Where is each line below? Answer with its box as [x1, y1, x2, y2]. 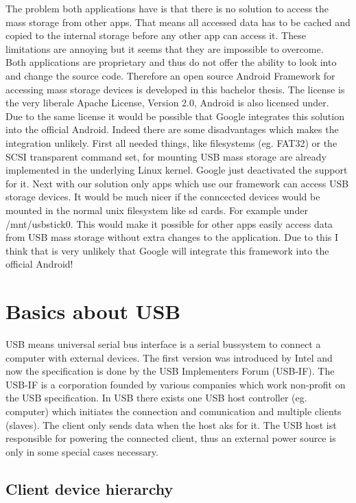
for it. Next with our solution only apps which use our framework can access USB [5, 176, 349, 190]
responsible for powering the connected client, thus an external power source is [5, 431, 336, 445]
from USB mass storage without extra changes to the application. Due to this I [5, 230, 339, 244]
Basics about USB [5, 297, 181, 325]
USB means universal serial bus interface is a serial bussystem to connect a [5, 337, 321, 351]
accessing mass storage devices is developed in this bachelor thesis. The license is [5, 82, 345, 96]
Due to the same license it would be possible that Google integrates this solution [5, 108, 344, 123]
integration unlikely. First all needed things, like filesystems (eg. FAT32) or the [5, 135, 337, 150]
